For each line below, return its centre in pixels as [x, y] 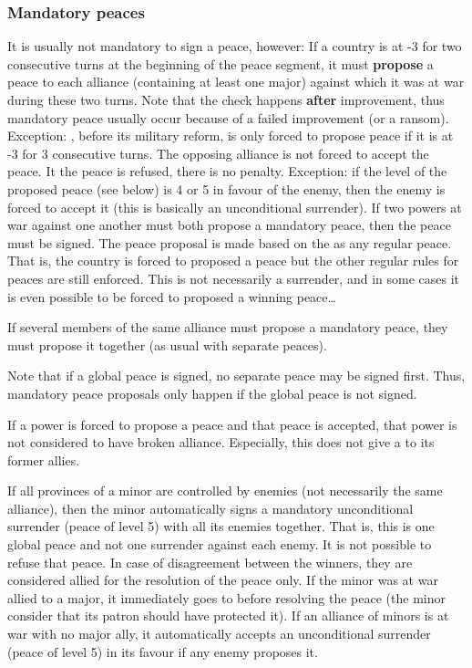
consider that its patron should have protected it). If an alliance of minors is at [228, 616]
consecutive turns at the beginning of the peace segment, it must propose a [221, 63]
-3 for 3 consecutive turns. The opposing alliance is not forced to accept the [218, 153]
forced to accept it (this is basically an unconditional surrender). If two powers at [235, 207]
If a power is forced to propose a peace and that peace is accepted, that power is [232, 424]
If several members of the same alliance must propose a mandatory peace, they [228, 327]
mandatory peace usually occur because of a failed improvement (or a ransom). [228, 117]
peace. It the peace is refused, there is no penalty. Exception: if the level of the [227, 171]
